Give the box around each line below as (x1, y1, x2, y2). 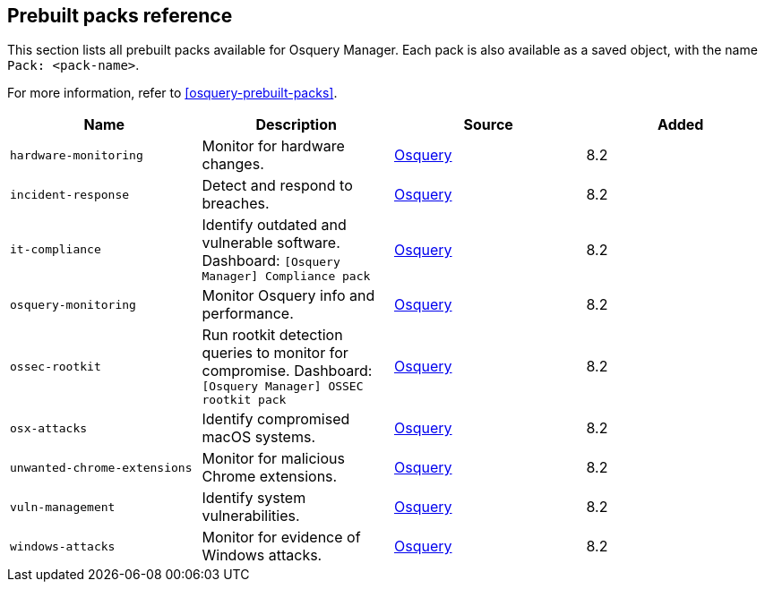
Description (255, 115, 337, 134)
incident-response (10, 187, 130, 201)
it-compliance (10, 243, 101, 257)
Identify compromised (202, 410, 350, 429)
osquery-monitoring (10, 297, 136, 312)
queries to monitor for (202, 344, 348, 363)
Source (463, 115, 513, 134)
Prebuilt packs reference (7, 4, 233, 27)
